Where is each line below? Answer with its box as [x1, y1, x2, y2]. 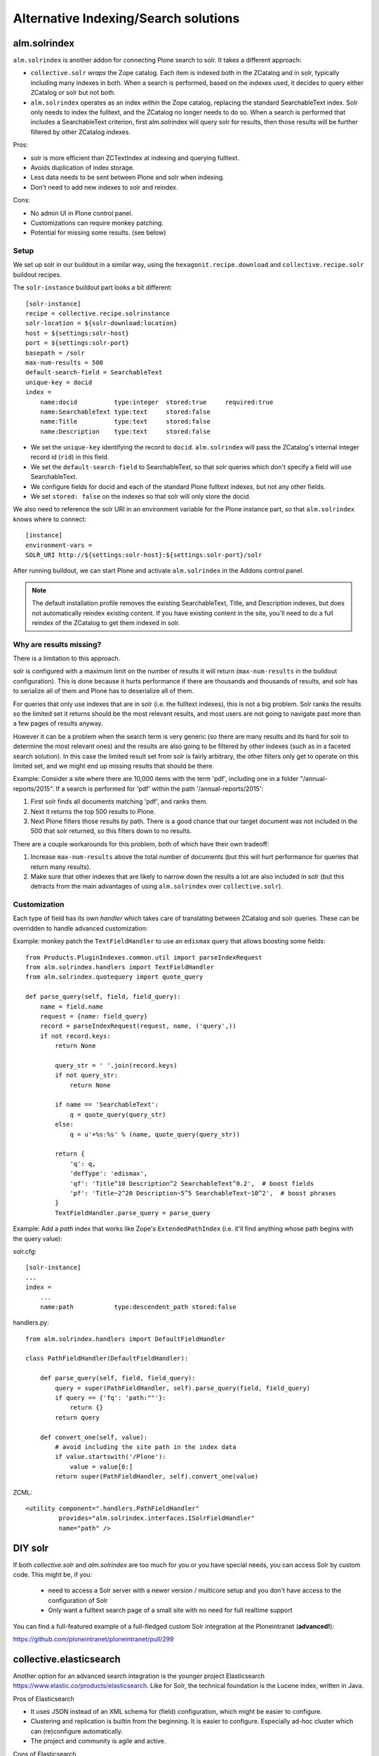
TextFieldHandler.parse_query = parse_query [55, 1209, 211, 1217]
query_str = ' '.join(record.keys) [55, 1061, 178, 1069]
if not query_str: [55, 1071, 119, 1080]
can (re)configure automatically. [30, 1726, 123, 1735]
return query [55, 1413, 100, 1422]
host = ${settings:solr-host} [25, 329, 130, 337]
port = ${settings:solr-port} [25, 339, 130, 347]
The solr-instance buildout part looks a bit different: [13, 283, 172, 291]
